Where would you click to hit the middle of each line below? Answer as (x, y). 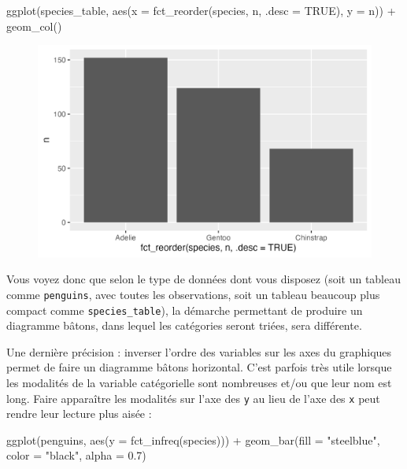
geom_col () (34, 26)
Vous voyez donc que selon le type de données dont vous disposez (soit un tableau (204, 279)
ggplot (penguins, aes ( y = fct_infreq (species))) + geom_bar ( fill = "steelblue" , (193, 439)
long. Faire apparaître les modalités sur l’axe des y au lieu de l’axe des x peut (193, 398)
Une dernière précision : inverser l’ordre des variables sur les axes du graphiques (199, 351)
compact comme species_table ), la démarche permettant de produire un (185, 310)
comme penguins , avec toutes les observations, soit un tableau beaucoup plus (193, 294)
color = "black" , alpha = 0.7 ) (76, 455)
